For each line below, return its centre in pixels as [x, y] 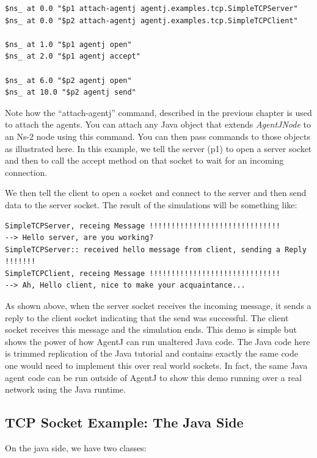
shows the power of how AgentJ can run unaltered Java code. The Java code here [158, 341]
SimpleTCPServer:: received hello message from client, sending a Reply [156, 249]
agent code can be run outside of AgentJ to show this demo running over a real [153, 377]
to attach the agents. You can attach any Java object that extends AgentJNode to [158, 124]
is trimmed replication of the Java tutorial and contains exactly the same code [152, 353]
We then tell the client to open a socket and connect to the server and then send [156, 193]
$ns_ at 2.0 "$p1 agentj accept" [73, 56]
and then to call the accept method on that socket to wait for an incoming [144, 160]
